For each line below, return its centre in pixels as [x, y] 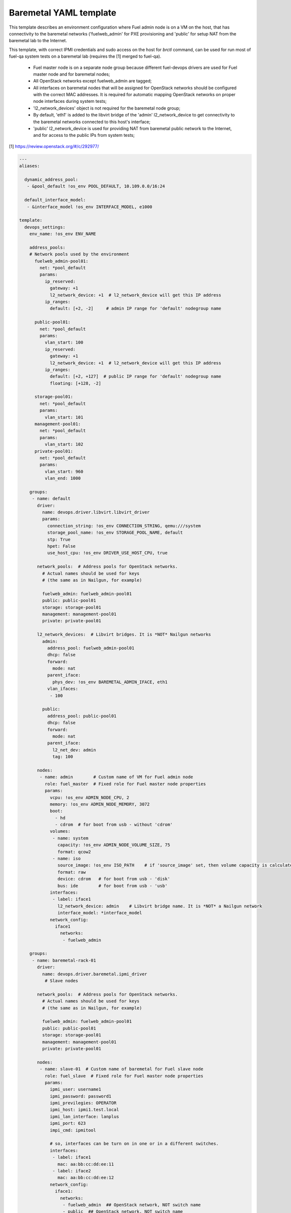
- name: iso [67, 859]
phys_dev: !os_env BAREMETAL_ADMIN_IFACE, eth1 [110, 682]
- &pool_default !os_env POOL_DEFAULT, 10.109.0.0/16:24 [96, 186]
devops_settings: [45, 227]
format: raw [72, 872]
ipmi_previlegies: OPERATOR [83, 1103]
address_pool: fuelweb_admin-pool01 [91, 648]
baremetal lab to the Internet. [38, 41]
